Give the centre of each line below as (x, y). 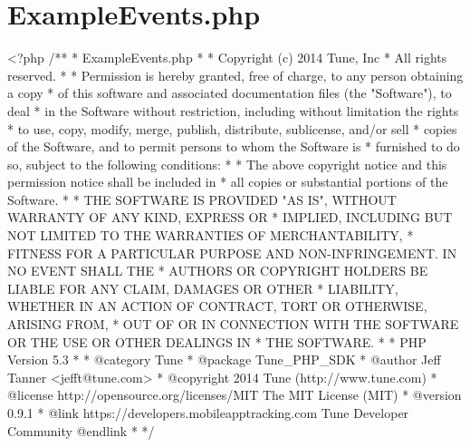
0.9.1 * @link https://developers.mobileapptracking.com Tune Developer (208, 413)
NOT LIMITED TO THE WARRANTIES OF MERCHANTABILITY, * (211, 235)
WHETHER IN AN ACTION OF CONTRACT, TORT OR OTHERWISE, (217, 306)
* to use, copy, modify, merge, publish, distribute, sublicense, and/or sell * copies (232, 128)
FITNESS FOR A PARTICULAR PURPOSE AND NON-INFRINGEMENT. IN (232, 253)
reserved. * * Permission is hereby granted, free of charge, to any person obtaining (235, 75)
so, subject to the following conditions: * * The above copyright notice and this (227, 164)
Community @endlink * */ (81, 430)
